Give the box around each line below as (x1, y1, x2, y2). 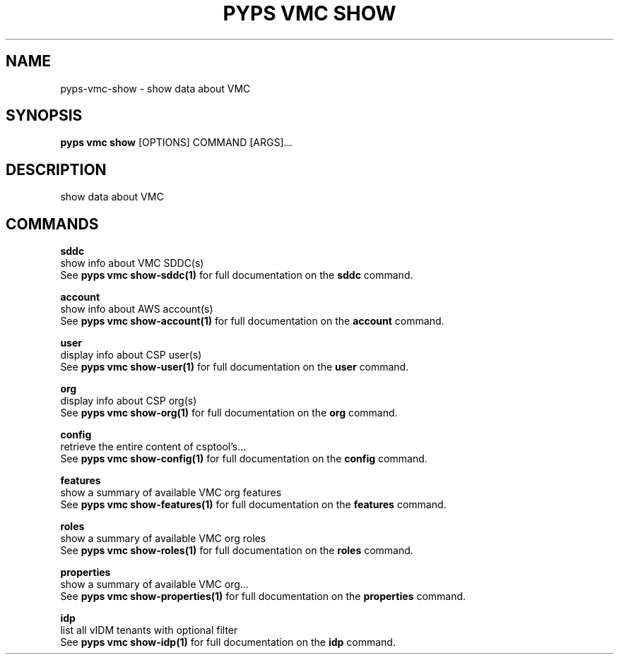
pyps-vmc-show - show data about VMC (60, 82, 251, 95)
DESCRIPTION (6, 160, 107, 179)
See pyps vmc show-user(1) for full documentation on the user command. (60, 361, 409, 373)
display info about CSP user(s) (60, 349, 202, 361)
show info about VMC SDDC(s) (60, 257, 204, 270)
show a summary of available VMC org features (60, 486, 282, 499)
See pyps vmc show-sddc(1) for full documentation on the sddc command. (60, 269, 413, 282)
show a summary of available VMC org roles (60, 532, 266, 545)
